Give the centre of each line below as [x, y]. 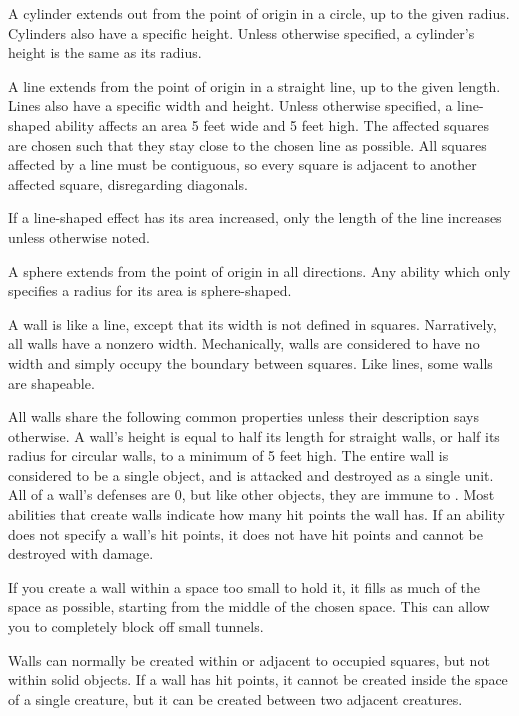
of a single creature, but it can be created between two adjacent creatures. [235, 698]
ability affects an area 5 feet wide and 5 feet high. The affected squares [272, 124]
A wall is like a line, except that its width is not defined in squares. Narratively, [252, 323]
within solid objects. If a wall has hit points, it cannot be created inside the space [258, 679]
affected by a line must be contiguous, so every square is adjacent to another [242, 164]
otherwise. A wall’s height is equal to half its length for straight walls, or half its [254, 435]
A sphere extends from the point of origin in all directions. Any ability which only [259, 270]
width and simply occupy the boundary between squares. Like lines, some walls [250, 362]
